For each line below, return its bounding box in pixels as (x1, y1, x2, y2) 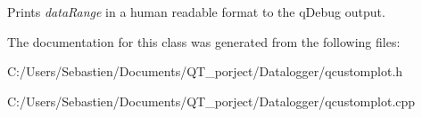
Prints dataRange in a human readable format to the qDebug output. (7, 3, 385, 20)
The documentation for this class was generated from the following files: (7, 32, 401, 51)
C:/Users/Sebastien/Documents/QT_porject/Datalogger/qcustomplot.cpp (7, 91, 416, 110)
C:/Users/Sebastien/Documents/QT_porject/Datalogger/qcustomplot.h (7, 62, 403, 81)
